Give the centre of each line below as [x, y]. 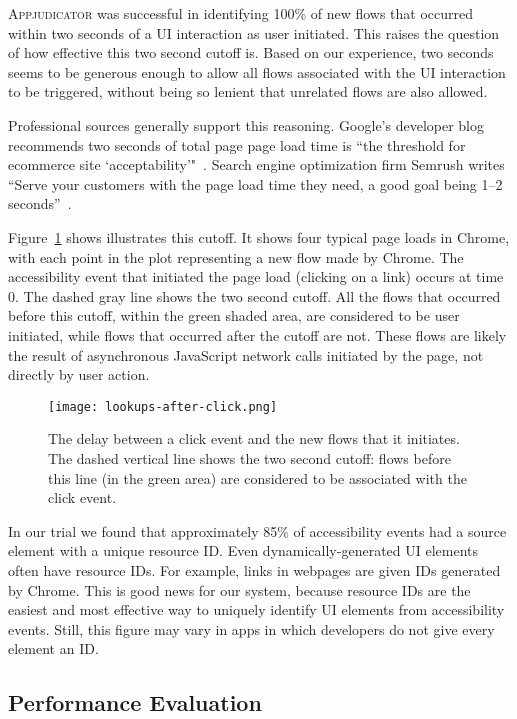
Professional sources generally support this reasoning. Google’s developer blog [246, 124]
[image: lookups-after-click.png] [163, 406]
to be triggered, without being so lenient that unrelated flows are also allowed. [248, 91]
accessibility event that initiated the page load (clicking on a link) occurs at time [256, 276]
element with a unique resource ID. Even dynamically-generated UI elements [243, 550]
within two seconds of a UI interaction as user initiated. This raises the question [254, 32]
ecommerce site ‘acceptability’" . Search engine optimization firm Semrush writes [256, 164]
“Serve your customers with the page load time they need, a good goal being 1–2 [255, 183]
